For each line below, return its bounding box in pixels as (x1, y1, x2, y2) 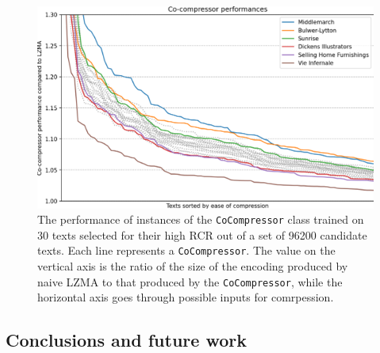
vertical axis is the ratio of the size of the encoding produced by (37, 258, 348, 274)
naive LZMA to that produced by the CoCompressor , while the (37, 273, 343, 290)
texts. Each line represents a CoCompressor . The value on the (37, 242, 336, 259)
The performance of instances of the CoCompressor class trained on (37, 211, 364, 228)
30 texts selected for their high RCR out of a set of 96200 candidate (37, 226, 367, 243)
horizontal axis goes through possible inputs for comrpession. (37, 289, 334, 305)
